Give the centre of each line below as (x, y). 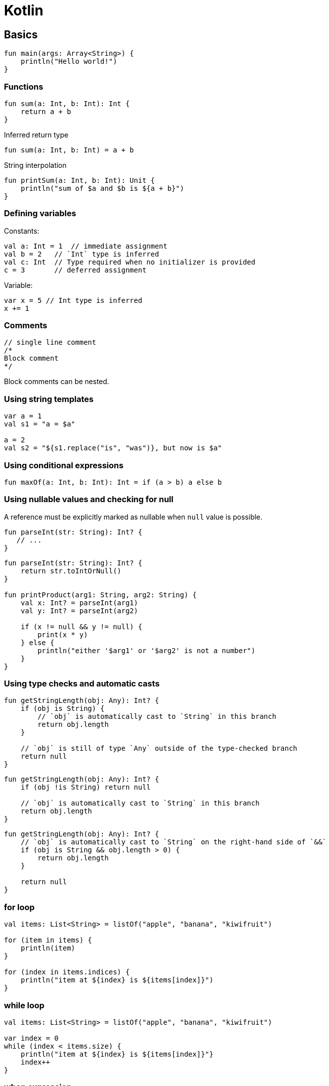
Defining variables (40, 213)
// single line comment (50, 342)
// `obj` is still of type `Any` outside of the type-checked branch (159, 748)
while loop (24, 1005)
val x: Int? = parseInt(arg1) (79, 603)
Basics (21, 34)
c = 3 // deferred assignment (75, 270)
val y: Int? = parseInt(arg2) (79, 611)
